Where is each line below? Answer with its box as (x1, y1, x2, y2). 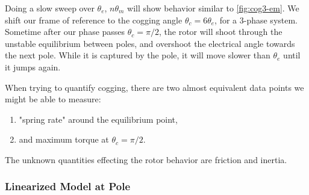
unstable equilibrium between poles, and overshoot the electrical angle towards (5, 37, 295, 49)
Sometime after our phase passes (5, 25, 125, 38)
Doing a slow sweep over (5, 2, 95, 14)
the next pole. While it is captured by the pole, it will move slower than (5, 49, 270, 61)
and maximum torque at (19, 133, 109, 146)
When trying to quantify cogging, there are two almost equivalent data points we (5, 81, 304, 93)
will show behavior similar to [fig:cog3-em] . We (127, 2, 299, 14)
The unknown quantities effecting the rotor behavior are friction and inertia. (5, 153, 287, 166)
